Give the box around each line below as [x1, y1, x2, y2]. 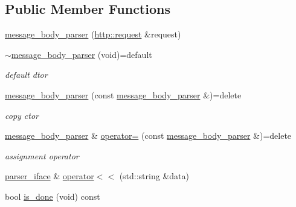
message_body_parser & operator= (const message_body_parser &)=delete [5, 129, 292, 142]
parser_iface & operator [5, 170, 94, 182]
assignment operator [5, 149, 79, 162]
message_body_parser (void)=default [11, 48, 152, 60]
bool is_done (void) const [5, 189, 100, 202]
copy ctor [5, 109, 39, 121]
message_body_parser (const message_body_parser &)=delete [5, 88, 242, 101]
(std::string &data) [119, 170, 189, 182]
